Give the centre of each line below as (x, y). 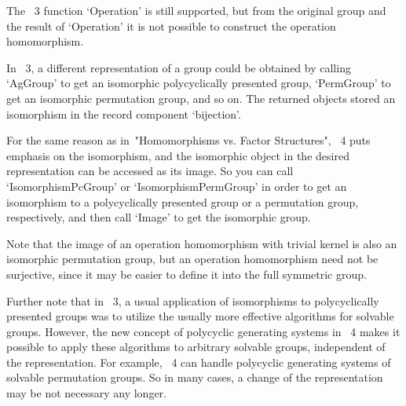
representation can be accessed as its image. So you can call (150, 171)
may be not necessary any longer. (86, 393)
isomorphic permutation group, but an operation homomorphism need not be (192, 259)
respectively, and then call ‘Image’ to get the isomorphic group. (159, 217)
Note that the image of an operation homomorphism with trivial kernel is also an (202, 243)
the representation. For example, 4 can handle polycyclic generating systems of (199, 362)
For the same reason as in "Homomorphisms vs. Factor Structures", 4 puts (188, 140)
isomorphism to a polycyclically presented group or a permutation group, (183, 201)
